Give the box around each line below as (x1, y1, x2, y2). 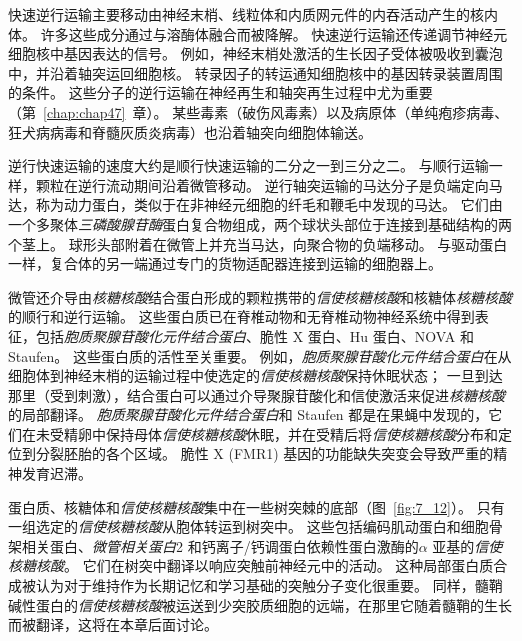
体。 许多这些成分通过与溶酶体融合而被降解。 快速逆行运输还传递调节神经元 (8, 23, 508, 44)
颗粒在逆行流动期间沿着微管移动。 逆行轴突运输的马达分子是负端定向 (35, 174, 489, 195)
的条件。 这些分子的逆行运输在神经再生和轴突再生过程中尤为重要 (8, 82, 433, 103)
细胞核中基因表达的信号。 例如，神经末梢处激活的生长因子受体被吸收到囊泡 (8, 43, 503, 64)
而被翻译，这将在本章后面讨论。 (8, 614, 218, 635)
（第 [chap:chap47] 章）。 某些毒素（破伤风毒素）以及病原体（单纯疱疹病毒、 (8, 101, 509, 122)
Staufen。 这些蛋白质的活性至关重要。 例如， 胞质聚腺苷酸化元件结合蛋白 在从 (8, 345, 512, 366)
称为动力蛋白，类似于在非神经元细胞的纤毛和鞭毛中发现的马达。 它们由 (35, 194, 503, 215)
